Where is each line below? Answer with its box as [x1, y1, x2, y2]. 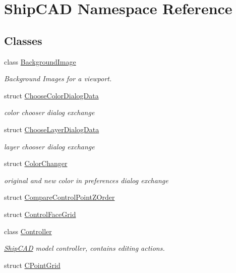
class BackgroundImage [4, 56, 76, 67]
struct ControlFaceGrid [4, 208, 76, 219]
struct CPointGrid [4, 259, 61, 270]
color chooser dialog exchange [4, 107, 95, 118]
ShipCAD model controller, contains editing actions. [4, 243, 165, 253]
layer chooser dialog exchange [4, 141, 95, 151]
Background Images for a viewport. [4, 73, 112, 84]
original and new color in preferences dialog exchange [4, 175, 168, 185]
